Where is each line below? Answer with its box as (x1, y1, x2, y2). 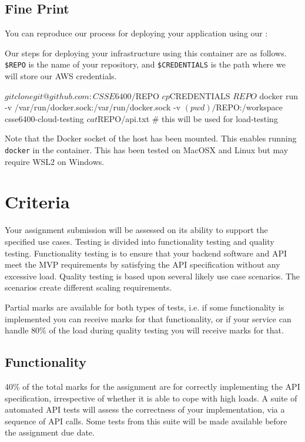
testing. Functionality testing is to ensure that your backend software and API (5, 247, 287, 259)
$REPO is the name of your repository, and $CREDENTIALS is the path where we (5, 58, 286, 70)
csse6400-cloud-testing (5, 112, 84, 124)
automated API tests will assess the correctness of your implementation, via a (5, 403, 285, 416)
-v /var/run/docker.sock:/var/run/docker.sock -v (5, 101, 181, 113)
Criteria (5, 190, 70, 214)
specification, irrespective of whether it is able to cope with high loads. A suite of (5, 392, 297, 404)
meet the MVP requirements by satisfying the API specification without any (5, 258, 280, 271)
